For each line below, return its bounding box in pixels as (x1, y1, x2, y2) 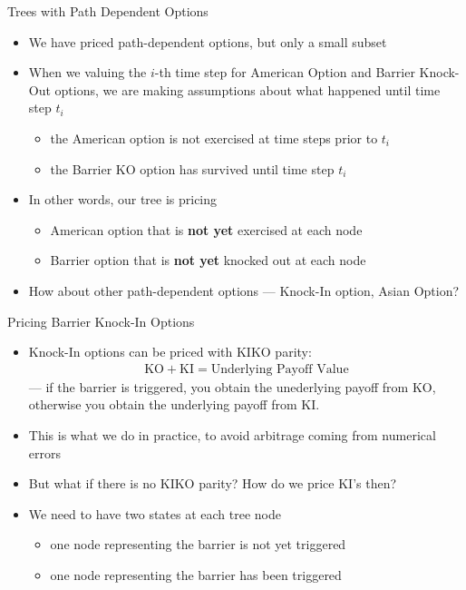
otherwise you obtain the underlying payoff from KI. (28, 395, 320, 414)
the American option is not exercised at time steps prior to (50, 128, 378, 147)
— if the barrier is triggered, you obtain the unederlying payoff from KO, (28, 377, 436, 396)
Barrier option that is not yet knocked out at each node (50, 251, 366, 270)
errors (28, 443, 61, 462)
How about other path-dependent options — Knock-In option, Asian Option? (28, 280, 460, 300)
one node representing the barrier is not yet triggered (50, 535, 346, 554)
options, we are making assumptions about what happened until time (54, 80, 441, 99)
